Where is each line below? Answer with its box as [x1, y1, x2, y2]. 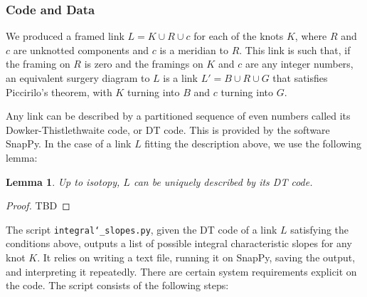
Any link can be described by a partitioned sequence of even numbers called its [6, 108, 351, 123]
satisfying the [290, 222, 349, 236]
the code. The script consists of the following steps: [6, 278, 229, 293]
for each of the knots [193, 28, 284, 43]
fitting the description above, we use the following [144, 136, 362, 151]
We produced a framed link [6, 28, 124, 43]
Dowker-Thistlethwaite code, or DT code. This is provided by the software [6, 122, 330, 137]
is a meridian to [159, 42, 228, 57]
